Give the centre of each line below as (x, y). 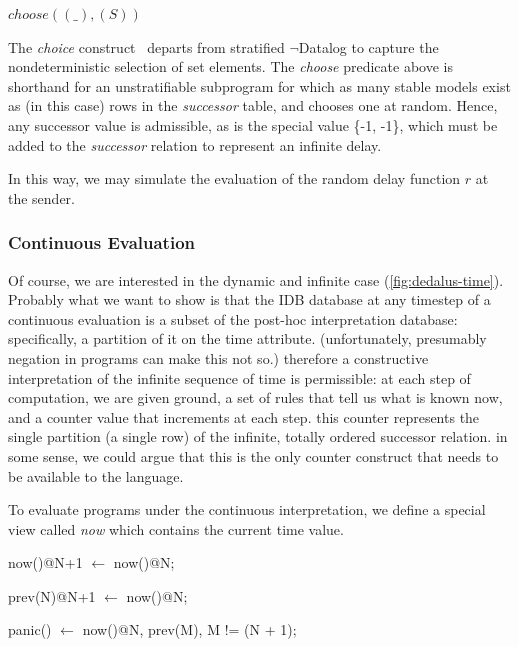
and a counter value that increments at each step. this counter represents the (244, 416)
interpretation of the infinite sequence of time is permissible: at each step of (239, 377)
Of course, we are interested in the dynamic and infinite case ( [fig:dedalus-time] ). (256, 279)
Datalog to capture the (368, 46)
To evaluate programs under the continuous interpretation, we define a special (247, 509)
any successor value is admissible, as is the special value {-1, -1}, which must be (253, 124)
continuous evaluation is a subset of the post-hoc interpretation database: (233, 318)
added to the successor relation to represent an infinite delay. (195, 144)
